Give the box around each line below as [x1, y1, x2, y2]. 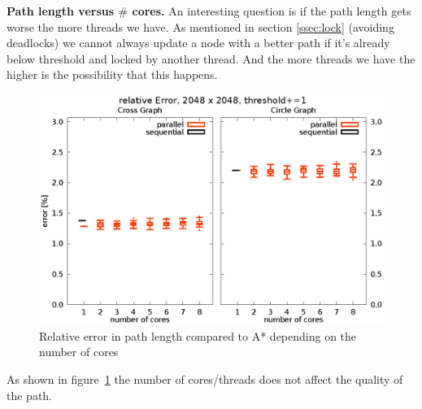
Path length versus [7, 2, 115, 19]
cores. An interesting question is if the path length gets [132, 2, 411, 19]
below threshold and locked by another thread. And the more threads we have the [7, 50, 415, 67]
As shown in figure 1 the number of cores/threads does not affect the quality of [7, 370, 403, 387]
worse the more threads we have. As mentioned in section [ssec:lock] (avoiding [7, 18, 394, 35]
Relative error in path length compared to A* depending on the [39, 327, 357, 344]
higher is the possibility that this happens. [7, 66, 218, 83]
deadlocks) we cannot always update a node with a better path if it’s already [7, 34, 390, 51]
